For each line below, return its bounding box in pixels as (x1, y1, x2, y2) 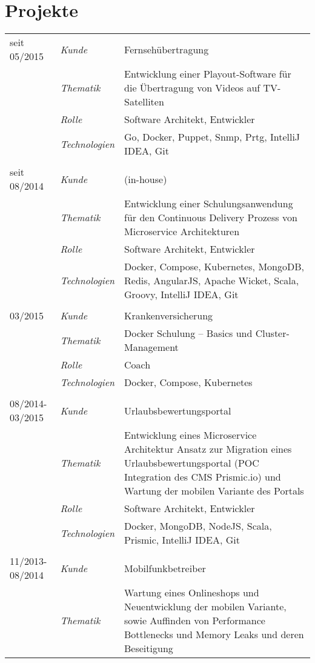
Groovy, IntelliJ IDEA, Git (124, 287, 239, 302)
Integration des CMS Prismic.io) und (124, 470, 281, 484)
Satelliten (124, 95, 164, 109)
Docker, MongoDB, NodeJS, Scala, (124, 519, 272, 533)
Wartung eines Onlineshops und (124, 585, 259, 600)
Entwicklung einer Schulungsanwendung (124, 196, 293, 211)
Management (124, 340, 179, 355)
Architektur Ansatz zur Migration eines (124, 442, 292, 456)
